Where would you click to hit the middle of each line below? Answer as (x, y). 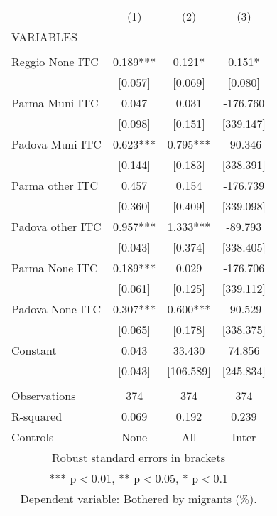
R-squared (37, 416)
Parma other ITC (55, 185)
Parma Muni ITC (55, 103)
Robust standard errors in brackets (138, 457)
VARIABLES (44, 37)
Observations (44, 396)
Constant (34, 350)
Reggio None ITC (55, 61)
